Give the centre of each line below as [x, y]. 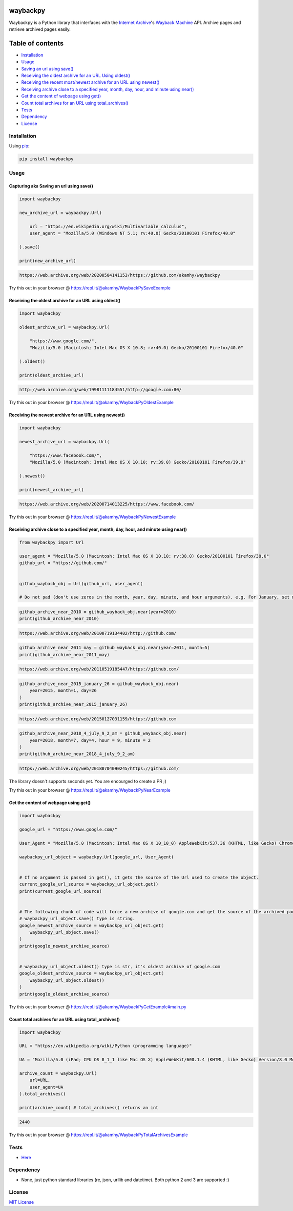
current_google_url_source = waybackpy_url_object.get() [89, 884]
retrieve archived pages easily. [40, 29]
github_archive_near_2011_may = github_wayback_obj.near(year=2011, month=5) [115, 648]
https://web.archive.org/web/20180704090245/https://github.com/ [99, 769]
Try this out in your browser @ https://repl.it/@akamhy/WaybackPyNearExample [90, 790]
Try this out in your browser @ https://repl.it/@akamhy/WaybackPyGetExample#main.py [98, 1007]
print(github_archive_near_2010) [59, 619]
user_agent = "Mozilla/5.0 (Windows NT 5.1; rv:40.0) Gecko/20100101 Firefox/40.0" [133, 233]
